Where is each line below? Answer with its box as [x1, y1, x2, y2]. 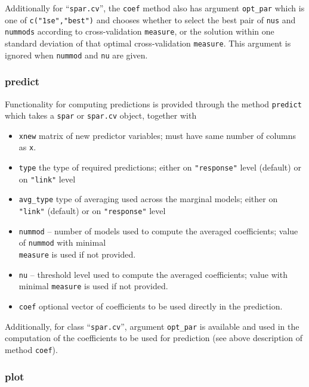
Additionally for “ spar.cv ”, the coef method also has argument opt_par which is [5, 2, 305, 14]
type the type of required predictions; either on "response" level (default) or [18, 161, 301, 174]
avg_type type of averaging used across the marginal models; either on [18, 193, 278, 205]
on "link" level [18, 172, 76, 185]
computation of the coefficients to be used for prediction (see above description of [5, 332, 302, 344]
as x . [18, 141, 36, 153]
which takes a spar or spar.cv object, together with [5, 109, 197, 122]
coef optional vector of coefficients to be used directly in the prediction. [18, 300, 283, 312]
